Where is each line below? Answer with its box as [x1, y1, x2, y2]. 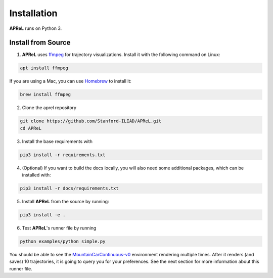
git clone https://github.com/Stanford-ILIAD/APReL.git [20, 118, 162, 124]
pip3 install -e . [20, 212, 66, 218]
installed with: [22, 172, 51, 178]
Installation [9, 8, 58, 19]
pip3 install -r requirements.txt [20, 152, 106, 158]
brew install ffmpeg [20, 91, 71, 98]
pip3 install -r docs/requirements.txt [20, 186, 119, 192]
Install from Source [9, 38, 71, 47]
